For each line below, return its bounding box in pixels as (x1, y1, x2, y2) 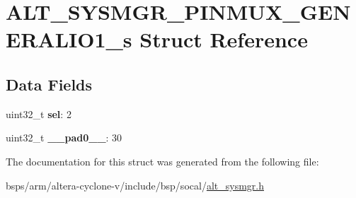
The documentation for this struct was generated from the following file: (6, 153, 319, 168)
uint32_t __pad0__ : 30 (6, 130, 122, 145)
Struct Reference (139, 25, 308, 54)
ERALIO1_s (6, 25, 132, 54)
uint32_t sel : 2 (6, 106, 71, 121)
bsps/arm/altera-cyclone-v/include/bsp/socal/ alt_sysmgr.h (6, 177, 264, 192)
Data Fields (6, 73, 93, 95)
